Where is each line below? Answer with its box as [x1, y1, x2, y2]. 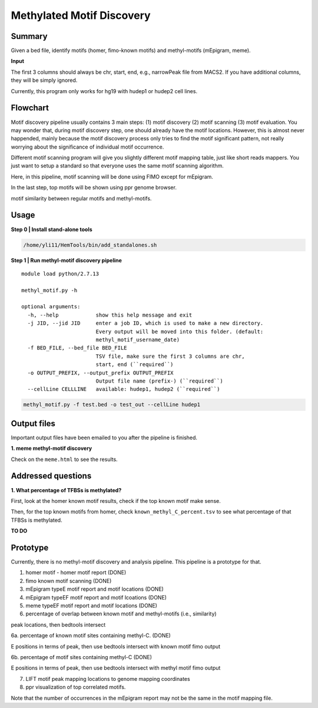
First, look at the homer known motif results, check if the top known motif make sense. [11, 497, 221, 504]
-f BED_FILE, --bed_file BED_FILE [27, 345, 127, 351]
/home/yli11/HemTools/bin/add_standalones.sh [23, 242, 157, 248]
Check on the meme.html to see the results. [11, 456, 118, 463]
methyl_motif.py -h [21, 287, 78, 294]
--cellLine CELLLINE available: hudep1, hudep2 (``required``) [27, 386, 220, 393]
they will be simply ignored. [11, 77, 78, 84]
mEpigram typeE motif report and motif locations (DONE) [25, 585, 164, 592]
